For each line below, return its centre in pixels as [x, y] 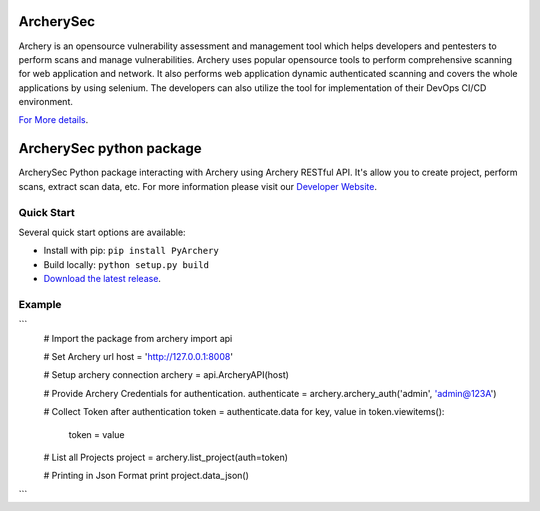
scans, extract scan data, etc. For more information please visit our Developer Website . [198, 186]
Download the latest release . [102, 279]
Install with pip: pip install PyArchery [131, 251]
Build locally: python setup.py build [126, 264]
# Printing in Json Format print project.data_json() [146, 476]
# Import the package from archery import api [138, 338]
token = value [96, 434]
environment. [46, 102]
